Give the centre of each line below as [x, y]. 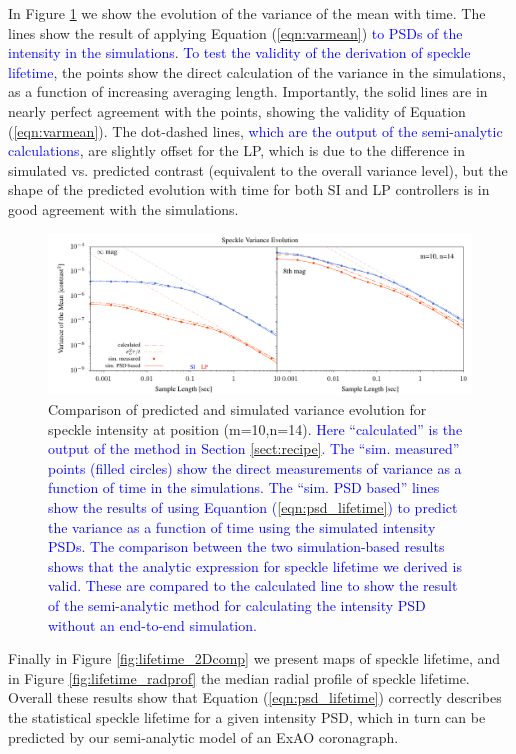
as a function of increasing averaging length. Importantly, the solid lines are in [248, 91]
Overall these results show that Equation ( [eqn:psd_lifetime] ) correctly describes [255, 697]
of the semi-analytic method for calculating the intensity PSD [237, 604]
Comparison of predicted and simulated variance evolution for [237, 409]
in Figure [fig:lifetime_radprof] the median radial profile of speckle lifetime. [239, 677]
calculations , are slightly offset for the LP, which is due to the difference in [236, 150]
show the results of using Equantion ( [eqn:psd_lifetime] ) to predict [253, 506]
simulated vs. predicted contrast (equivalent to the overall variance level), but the [258, 169]
